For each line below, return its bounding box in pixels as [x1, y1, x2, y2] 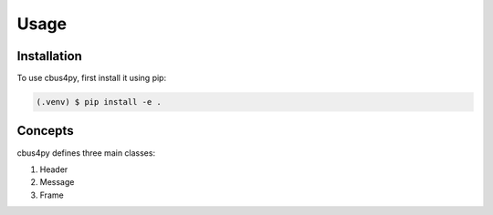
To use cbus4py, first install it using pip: [16, 73, 167, 84]
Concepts [16, 123, 74, 138]
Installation [16, 48, 82, 64]
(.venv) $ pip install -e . [36, 97, 162, 107]
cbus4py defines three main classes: [16, 147, 155, 159]
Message [39, 177, 75, 188]
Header [39, 164, 68, 175]
